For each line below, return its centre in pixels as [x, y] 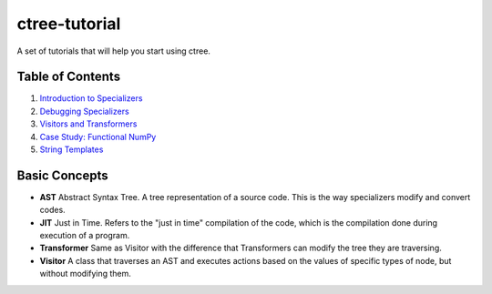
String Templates [72, 149]
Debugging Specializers [84, 111]
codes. [52, 210]
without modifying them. [86, 274]
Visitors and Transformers [88, 124]
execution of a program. [85, 236]
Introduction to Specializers [91, 98]
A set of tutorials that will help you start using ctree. [114, 51]
